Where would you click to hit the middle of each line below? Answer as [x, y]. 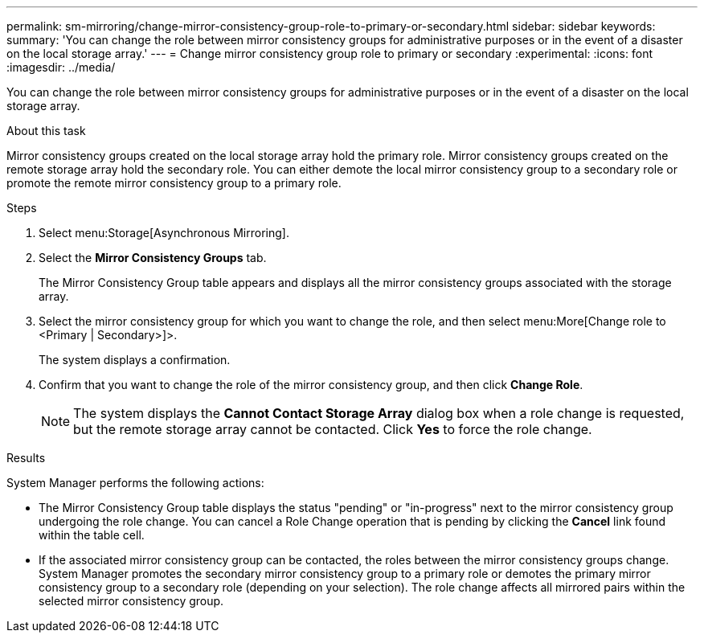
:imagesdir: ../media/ [61, 67]
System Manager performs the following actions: [135, 483]
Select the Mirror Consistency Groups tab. [153, 258]
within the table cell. [92, 535]
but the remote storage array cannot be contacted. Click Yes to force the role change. [333, 429]
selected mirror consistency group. [131, 601]
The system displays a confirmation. [135, 360]
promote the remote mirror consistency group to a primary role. [174, 183]
